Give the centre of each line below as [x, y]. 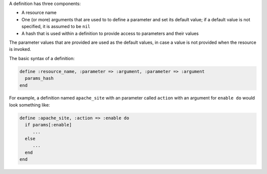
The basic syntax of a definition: [42, 58]
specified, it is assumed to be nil [56, 27]
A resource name [39, 13]
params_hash [39, 78]
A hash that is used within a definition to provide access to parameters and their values [110, 33]
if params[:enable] [48, 125]
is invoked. [20, 49]
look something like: [30, 105]
